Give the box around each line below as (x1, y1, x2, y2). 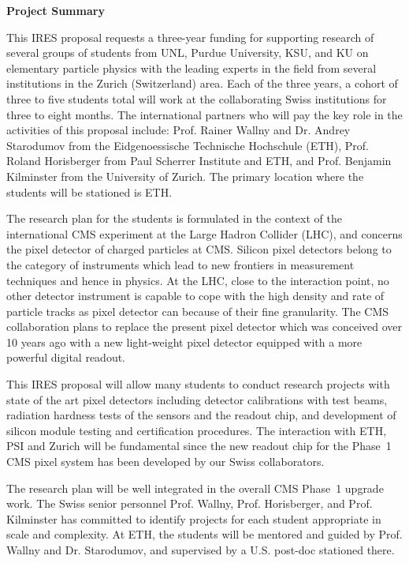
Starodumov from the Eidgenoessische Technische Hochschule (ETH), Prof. (6, 137, 369, 153)
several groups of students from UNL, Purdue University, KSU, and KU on (6, 44, 369, 61)
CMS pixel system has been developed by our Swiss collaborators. (6, 453, 325, 470)
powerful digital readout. (6, 349, 126, 366)
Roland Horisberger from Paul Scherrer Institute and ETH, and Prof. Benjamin (6, 152, 392, 169)
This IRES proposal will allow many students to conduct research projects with (6, 376, 390, 392)
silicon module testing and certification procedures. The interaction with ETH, (6, 422, 387, 438)
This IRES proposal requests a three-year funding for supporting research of (6, 28, 374, 45)
